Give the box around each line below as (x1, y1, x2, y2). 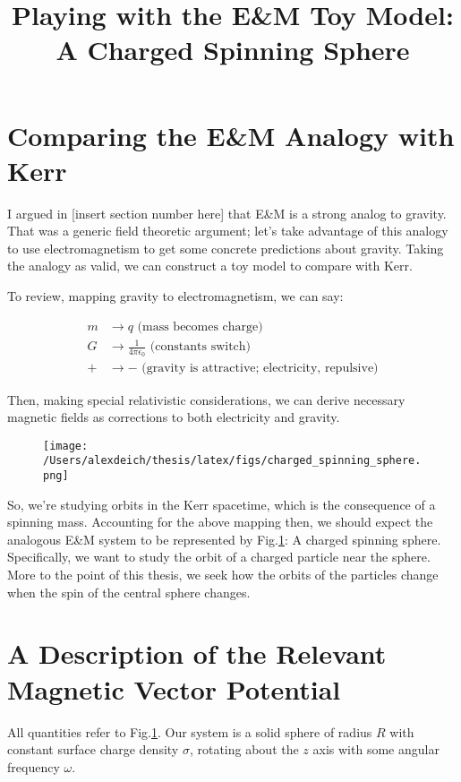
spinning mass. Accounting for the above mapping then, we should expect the (7, 512, 433, 531)
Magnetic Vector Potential (7, 670, 341, 707)
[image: (43, 439, 89, 452)
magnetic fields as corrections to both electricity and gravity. (7, 408, 340, 426)
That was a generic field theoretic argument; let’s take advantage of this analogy (7, 221, 448, 240)
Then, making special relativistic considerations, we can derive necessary (7, 390, 406, 408)
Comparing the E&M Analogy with (7, 116, 455, 153)
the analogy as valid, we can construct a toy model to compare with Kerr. (7, 256, 413, 275)
